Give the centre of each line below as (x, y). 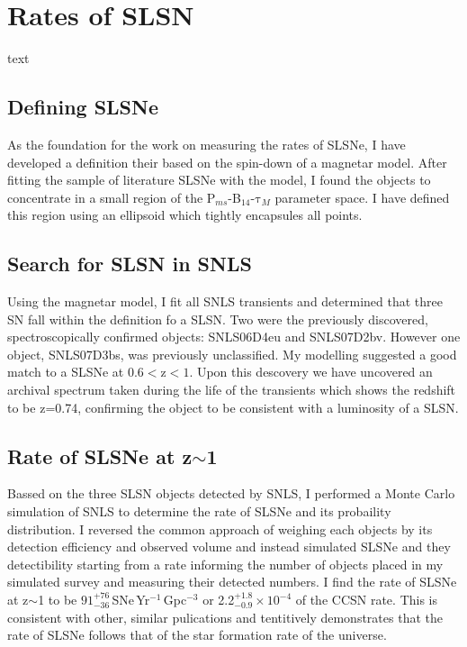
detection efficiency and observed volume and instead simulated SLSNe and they (229, 547)
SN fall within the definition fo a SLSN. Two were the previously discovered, (218, 319)
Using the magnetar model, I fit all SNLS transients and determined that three (225, 301)
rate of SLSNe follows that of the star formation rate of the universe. (197, 635)
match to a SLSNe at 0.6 (76, 372)
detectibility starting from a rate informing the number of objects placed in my (225, 564)
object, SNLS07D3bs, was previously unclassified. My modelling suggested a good (232, 354)
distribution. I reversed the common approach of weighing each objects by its (220, 529)
